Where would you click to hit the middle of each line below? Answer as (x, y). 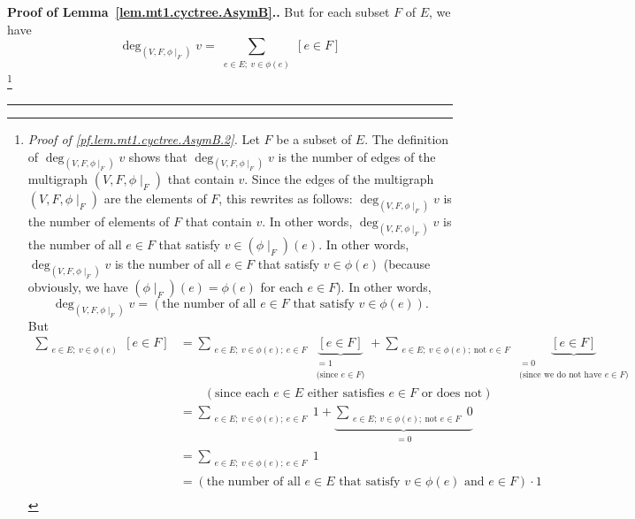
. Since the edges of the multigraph (339, 179)
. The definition (407, 138)
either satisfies (346, 394)
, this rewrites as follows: (286, 198)
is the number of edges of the (357, 156)
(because (407, 264)
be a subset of (314, 138)
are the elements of (155, 198)
